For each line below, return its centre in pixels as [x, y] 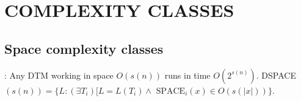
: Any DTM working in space [59, 75]
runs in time [187, 75]
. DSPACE [276, 75]
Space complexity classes [84, 48]
